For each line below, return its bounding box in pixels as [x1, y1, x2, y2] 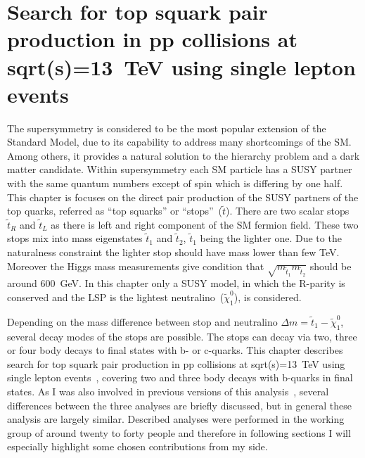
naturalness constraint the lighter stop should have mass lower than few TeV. [7, 245, 340, 260]
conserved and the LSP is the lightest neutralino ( [7, 289, 224, 304]
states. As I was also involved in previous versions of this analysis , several [7, 383, 329, 398]
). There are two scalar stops [226, 203, 350, 218]
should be [309, 258, 352, 273]
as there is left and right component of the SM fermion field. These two [51, 217, 359, 231]
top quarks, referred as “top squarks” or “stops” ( [7, 203, 222, 218]
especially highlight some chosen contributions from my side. [7, 439, 268, 454]
